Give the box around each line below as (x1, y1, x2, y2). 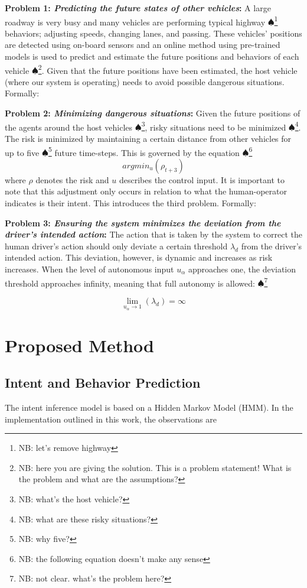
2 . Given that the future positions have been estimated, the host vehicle (38, 62, 298, 76)
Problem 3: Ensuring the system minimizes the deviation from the (5, 216, 281, 229)
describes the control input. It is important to (119, 173, 285, 186)
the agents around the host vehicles (5, 121, 133, 133)
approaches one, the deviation (188, 262, 296, 275)
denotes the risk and (35, 173, 109, 186)
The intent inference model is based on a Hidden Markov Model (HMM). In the (5, 401, 293, 413)
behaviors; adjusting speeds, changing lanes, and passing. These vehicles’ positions (5, 27, 302, 39)
